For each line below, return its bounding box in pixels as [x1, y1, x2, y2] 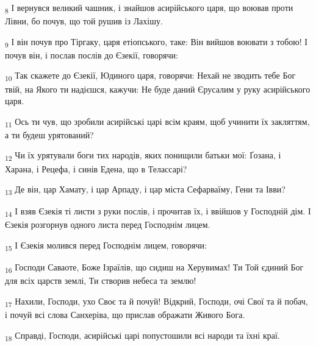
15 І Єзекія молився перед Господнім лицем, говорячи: [5, 239, 207, 253]
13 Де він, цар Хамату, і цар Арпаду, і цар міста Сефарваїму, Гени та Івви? [5, 183, 285, 197]
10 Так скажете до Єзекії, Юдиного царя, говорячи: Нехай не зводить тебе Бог [5, 69, 296, 83]
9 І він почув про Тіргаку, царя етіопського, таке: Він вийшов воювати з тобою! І [5, 35, 307, 49]
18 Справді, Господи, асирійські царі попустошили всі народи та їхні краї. [5, 328, 280, 343]
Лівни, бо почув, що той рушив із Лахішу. [5, 15, 163, 27]
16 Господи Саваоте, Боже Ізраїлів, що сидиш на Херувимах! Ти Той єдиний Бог [5, 261, 304, 275]
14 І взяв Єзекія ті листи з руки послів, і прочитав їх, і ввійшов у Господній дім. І [5, 205, 311, 219]
